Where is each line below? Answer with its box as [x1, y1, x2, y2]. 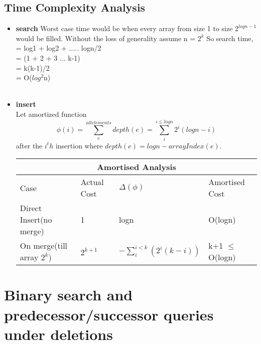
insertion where [55, 140, 103, 150]
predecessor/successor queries [4, 304, 214, 324]
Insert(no [20, 214, 52, 226]
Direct [20, 202, 42, 214]
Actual [80, 176, 104, 188]
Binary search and [4, 284, 133, 305]
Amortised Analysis [96, 161, 176, 173]
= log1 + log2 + [16, 43, 67, 53]
